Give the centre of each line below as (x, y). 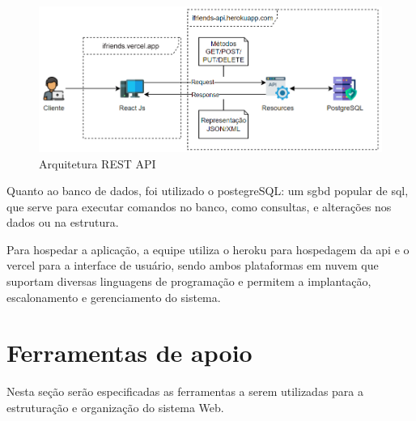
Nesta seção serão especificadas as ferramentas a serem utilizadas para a (185, 391)
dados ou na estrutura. (63, 222)
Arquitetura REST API (98, 163)
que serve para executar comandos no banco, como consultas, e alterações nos (199, 206)
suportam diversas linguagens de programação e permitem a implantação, (189, 281)
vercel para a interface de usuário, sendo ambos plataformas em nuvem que (193, 265)
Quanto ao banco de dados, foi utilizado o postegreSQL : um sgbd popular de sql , (208, 191)
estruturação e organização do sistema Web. (115, 407)
